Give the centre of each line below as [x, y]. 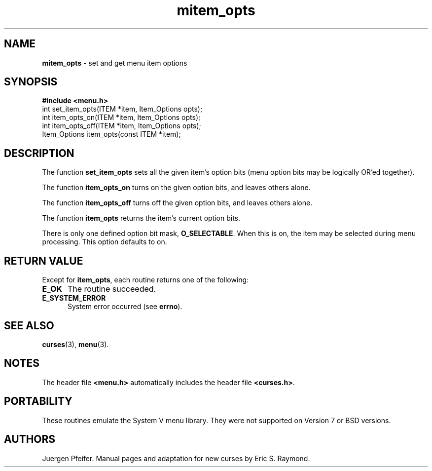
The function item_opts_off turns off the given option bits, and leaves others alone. [177, 203]
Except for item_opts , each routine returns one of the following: [145, 280]
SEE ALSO [29, 325]
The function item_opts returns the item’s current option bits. [141, 218]
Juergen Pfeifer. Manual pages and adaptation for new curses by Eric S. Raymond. [176, 458]
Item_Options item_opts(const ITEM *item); [111, 134]
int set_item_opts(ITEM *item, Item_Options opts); [122, 109]
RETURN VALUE [44, 261]
